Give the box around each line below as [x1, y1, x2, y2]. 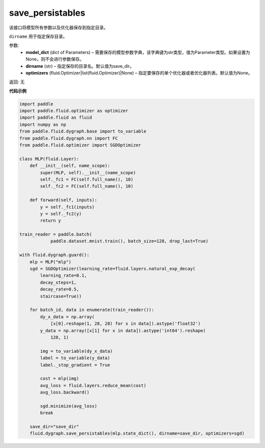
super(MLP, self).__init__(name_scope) [40, 170, 136, 175]
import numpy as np [19, 122, 66, 127]
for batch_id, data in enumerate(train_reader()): [29, 307, 154, 313]
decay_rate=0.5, [40, 287, 79, 292]
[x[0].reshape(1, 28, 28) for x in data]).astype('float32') [50, 321, 201, 326]
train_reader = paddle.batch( [19, 232, 92, 237]
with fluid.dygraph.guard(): [19, 252, 90, 258]
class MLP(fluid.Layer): [19, 156, 79, 161]
